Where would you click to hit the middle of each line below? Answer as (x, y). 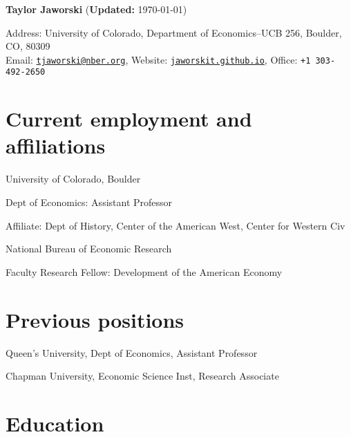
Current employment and (129, 119)
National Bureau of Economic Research (89, 249)
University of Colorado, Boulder (73, 179)
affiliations (56, 146)
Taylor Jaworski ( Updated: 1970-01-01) (96, 9)
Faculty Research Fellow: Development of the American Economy (144, 271)
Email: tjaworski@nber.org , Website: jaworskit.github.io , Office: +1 (158, 59)
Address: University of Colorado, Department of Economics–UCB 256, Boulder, (174, 32)
